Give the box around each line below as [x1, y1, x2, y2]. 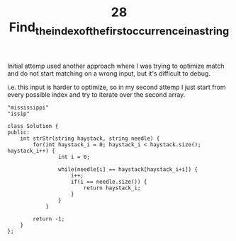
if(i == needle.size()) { [70, 178, 147, 185]
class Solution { [7, 122, 59, 129]
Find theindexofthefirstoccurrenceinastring [9, 19, 230, 37]
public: [7, 129, 30, 136]
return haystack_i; [83, 184, 141, 192]
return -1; [33, 215, 65, 223]
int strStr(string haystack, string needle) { [20, 135, 160, 142]
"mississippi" [7, 104, 50, 111]
